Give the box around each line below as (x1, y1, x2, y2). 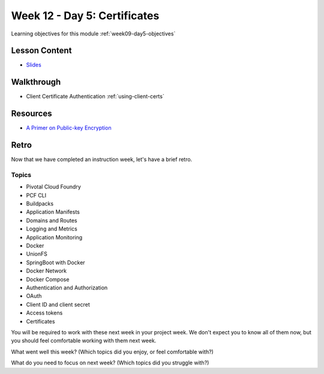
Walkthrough (11, 77, 61, 87)
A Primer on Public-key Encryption (26, 124, 112, 131)
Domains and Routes (26, 217, 77, 224)
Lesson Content (11, 46, 72, 56)
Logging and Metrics (26, 225, 77, 232)
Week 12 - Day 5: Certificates (11, 9, 160, 22)
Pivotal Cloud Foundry (26, 183, 81, 190)
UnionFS (26, 250, 47, 258)
